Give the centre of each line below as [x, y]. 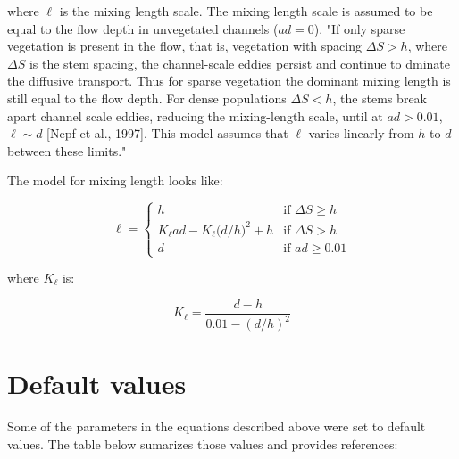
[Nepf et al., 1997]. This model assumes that [167, 133]
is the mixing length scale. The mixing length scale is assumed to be [246, 11]
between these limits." [67, 150]
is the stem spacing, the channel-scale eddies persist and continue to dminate [240, 63]
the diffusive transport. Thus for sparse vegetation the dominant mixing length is [229, 81]
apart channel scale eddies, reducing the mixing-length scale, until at [195, 115]
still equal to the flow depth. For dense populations [147, 98]
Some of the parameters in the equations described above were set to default [217, 426]
